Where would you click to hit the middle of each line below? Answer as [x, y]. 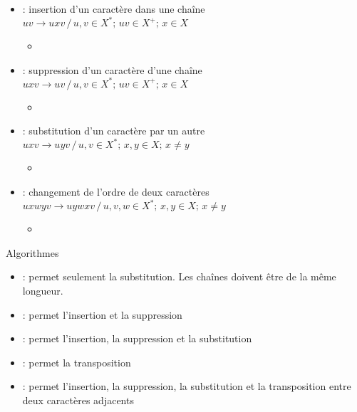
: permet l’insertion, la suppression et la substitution [137, 338]
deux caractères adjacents [78, 400]
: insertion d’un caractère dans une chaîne [114, 9]
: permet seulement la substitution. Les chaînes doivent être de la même [179, 276]
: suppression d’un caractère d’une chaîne [112, 69]
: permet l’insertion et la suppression [102, 314]
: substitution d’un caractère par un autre [114, 131]
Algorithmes [32, 252]
